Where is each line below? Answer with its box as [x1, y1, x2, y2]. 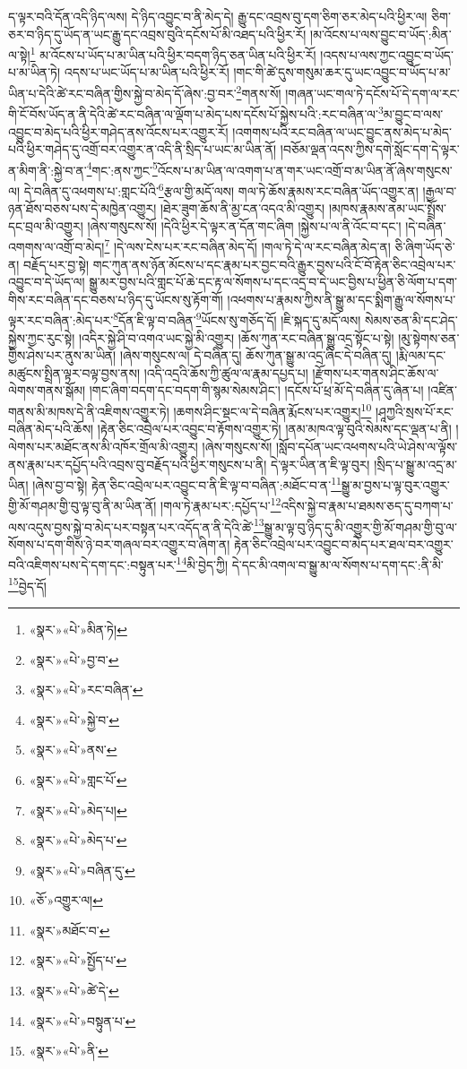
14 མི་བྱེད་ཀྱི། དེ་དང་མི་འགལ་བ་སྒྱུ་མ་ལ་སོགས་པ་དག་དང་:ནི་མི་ [176, 553, 444, 574]
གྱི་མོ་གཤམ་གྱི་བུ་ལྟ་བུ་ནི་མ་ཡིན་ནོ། [8, 496, 157, 514]
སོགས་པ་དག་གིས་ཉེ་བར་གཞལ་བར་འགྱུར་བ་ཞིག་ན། [8, 534, 230, 553]
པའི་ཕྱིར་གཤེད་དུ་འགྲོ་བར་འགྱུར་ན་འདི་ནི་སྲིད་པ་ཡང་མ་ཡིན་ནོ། [8, 140, 277, 159]
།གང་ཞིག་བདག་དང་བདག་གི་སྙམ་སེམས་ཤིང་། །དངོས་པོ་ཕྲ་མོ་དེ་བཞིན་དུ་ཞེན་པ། [89, 381, 424, 400]
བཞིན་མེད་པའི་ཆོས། [8, 419, 94, 438]
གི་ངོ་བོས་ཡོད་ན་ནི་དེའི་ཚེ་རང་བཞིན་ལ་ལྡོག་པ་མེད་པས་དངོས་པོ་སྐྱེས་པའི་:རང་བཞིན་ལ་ [8, 104, 378, 123]
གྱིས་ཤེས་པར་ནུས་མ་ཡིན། [8, 346, 117, 365]
